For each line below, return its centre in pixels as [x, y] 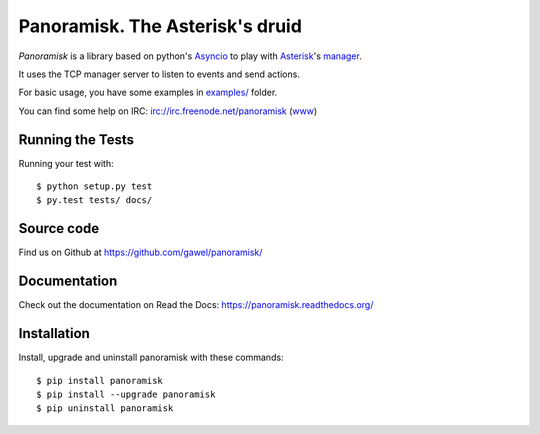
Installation [54, 333]
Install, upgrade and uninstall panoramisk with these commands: [151, 357]
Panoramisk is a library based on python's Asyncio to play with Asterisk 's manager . [190, 56]
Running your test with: [66, 163]
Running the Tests [76, 139]
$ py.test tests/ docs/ [94, 200]
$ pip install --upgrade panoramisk [126, 394]
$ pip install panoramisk [100, 380]
